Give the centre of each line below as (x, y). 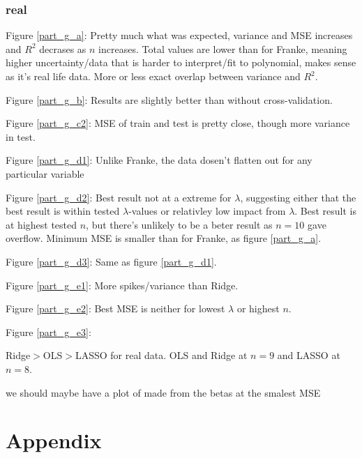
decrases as (63, 48)
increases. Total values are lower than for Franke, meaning (223, 48)
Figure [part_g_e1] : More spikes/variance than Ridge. (122, 285)
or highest (258, 308)
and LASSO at (309, 355)
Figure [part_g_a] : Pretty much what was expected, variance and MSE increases (179, 35)
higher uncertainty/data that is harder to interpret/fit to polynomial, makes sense (181, 62)
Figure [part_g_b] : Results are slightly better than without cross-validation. (169, 99)
